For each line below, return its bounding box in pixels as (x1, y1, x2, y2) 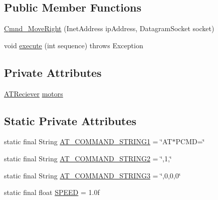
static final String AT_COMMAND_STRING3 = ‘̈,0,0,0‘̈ (4, 170, 181, 180)
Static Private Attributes (4, 113, 137, 128)
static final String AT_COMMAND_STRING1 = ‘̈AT (4, 136, 172, 147)
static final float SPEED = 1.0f (4, 187, 100, 197)
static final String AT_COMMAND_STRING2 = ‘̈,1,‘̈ (4, 153, 172, 163)
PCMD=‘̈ (175, 136, 205, 147)
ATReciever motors (4, 88, 63, 98)
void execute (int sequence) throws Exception (4, 40, 143, 50)
